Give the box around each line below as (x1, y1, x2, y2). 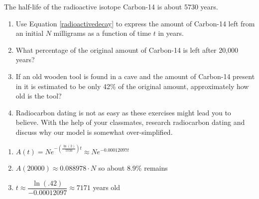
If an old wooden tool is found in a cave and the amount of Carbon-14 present (15, 71, 255, 81)
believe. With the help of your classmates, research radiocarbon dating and (15, 117, 245, 127)
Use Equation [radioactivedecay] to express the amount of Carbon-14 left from (15, 18, 255, 28)
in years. (158, 28, 184, 38)
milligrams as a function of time (53, 28, 151, 38)
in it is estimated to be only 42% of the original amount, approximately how (15, 81, 249, 91)
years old (93, 182, 121, 193)
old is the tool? (15, 91, 62, 101)
